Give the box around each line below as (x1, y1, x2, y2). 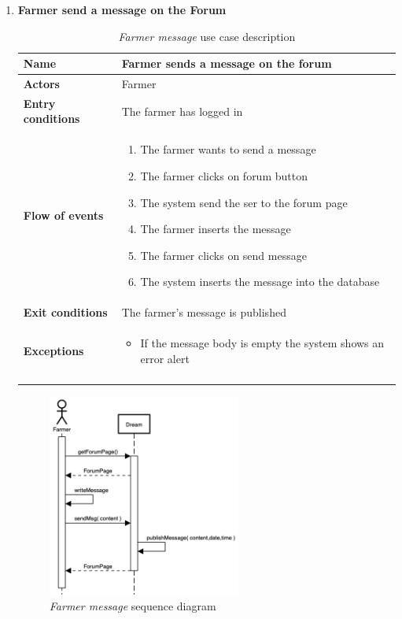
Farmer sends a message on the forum (121, 55, 332, 72)
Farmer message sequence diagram (49, 597, 216, 613)
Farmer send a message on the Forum (17, 2, 227, 17)
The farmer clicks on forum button (140, 167, 308, 183)
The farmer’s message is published (121, 304, 286, 321)
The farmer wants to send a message (140, 141, 316, 158)
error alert (140, 350, 190, 366)
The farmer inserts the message (140, 221, 291, 237)
